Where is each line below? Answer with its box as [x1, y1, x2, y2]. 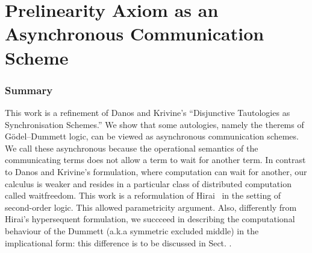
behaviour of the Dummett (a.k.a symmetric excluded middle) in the [5, 224, 259, 237]
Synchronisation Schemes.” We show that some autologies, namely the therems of [5, 118, 304, 130]
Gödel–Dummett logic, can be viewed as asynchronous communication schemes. [5, 130, 299, 143]
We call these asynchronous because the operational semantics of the [5, 141, 258, 154]
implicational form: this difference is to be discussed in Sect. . [5, 236, 232, 249]
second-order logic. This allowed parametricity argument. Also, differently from [5, 200, 297, 213]
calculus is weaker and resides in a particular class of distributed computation [5, 177, 292, 190]
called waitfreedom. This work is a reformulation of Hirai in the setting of [5, 189, 281, 202]
